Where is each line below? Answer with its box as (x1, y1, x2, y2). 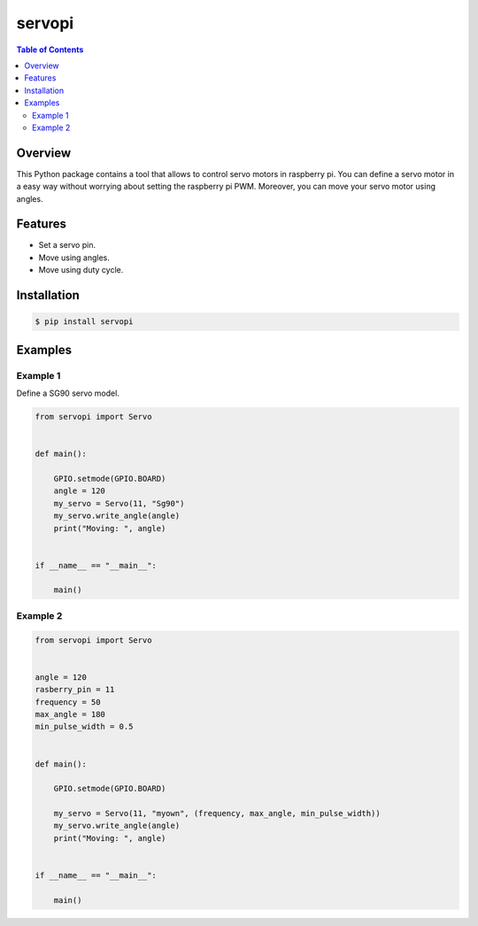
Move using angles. (38, 252, 111, 263)
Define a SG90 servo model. (16, 388, 119, 398)
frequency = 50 (35, 697, 101, 707)
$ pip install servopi (35, 317, 134, 327)
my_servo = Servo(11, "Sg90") (53, 498, 185, 508)
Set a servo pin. (38, 240, 96, 251)
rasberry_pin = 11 (35, 684, 115, 695)
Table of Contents (16, 44, 84, 55)
